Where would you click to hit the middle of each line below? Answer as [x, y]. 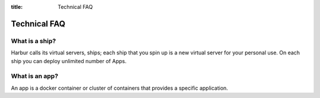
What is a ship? [33, 41]
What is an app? [35, 76]
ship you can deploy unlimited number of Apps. [69, 61]
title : [17, 7]
